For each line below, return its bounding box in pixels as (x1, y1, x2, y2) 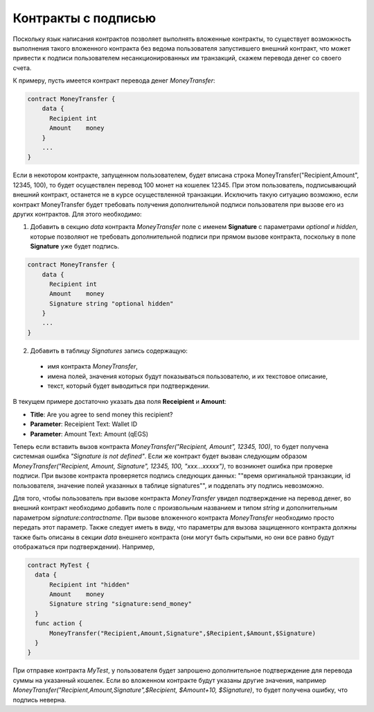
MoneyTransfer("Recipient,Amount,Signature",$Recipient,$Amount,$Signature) (49, 629, 317, 637)
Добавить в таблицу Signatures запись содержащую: (30, 346, 188, 355)
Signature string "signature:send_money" (49, 600, 192, 608)
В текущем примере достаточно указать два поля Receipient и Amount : (12, 398, 226, 406)
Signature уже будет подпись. (30, 242, 120, 251)
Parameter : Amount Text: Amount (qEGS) (30, 430, 149, 438)
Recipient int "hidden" (49, 580, 130, 588)
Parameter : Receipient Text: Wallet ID (30, 420, 138, 428)
